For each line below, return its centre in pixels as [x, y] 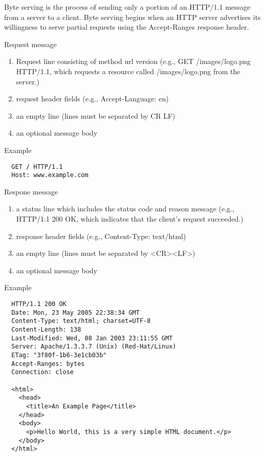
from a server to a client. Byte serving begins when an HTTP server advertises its [132, 17]
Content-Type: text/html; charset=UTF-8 [81, 321]
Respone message [31, 191]
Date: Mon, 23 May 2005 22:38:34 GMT [75, 312]
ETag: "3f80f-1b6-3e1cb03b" [59, 355]
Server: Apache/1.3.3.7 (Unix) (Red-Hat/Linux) [94, 347]
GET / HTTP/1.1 [37, 167]
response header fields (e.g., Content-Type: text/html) [101, 236]
